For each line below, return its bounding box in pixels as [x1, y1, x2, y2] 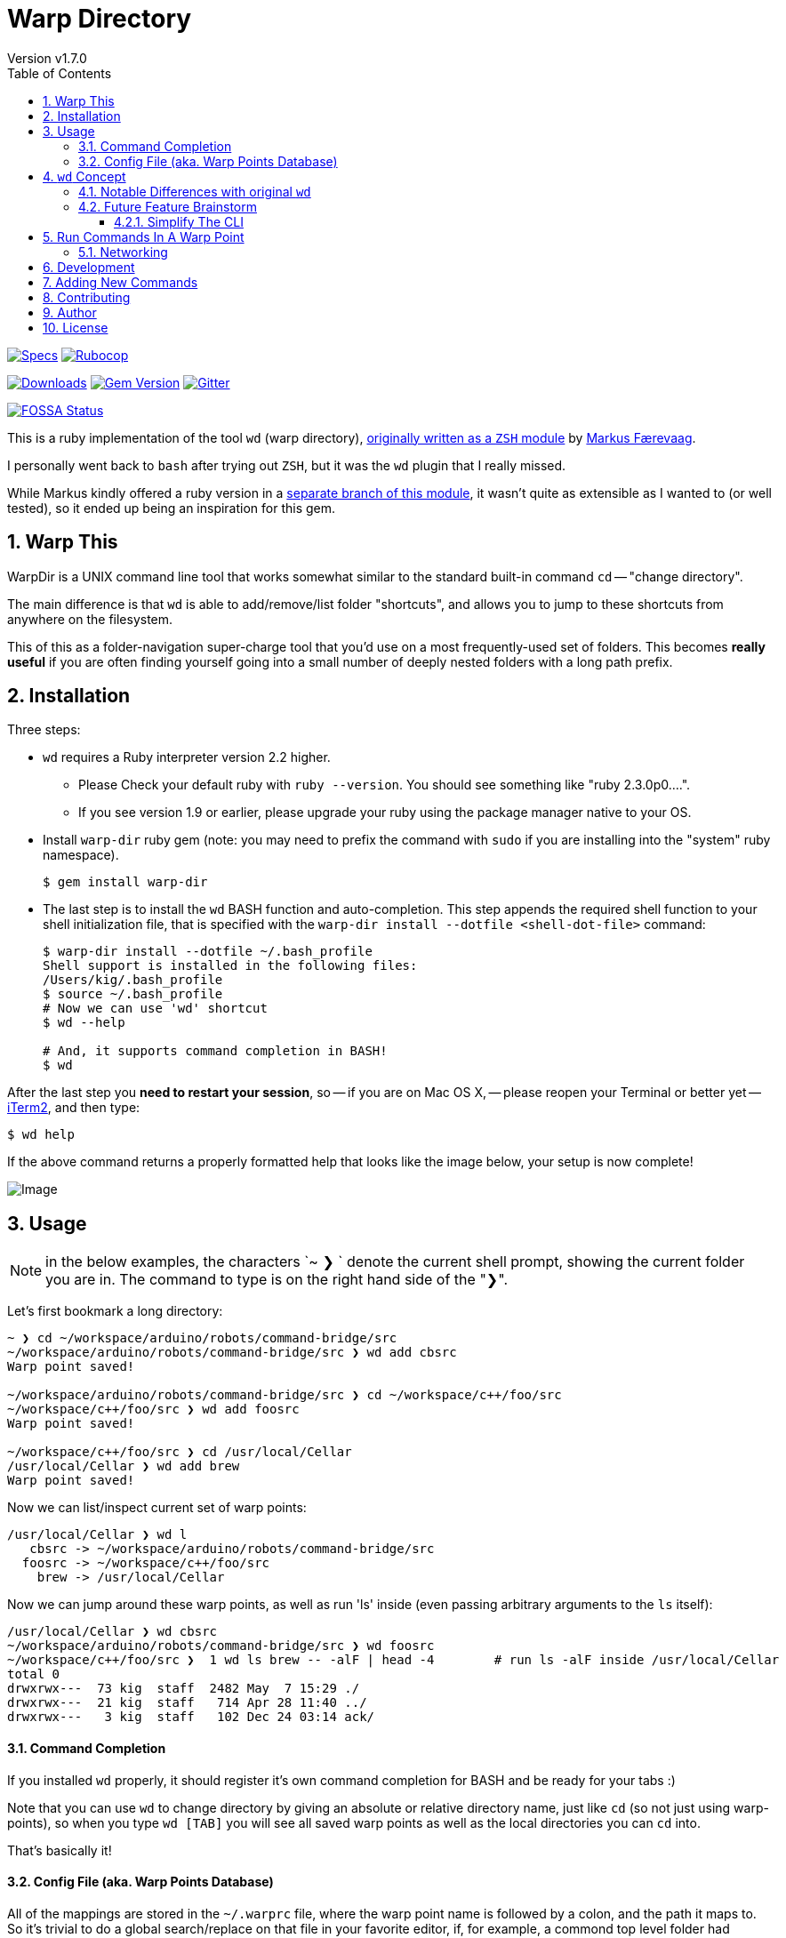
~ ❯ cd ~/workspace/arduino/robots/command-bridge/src [7, 1331, 397, 1346]
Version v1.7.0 [7, 50, 87, 66]
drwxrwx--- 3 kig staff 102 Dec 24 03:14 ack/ [7, 1710, 375, 1725]
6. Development [43, 259, 135, 275]
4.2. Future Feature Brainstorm [78, 198, 257, 214]
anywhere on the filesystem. [7, 611, 173, 627]
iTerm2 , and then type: [7, 1100, 140, 1116]
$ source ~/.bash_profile [43, 987, 223, 1002]
